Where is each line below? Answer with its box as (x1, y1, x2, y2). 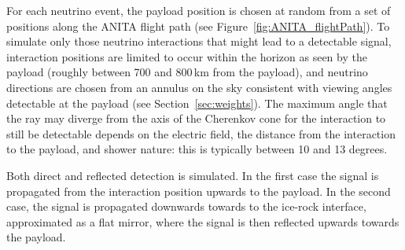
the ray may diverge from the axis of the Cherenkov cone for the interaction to (6, 110, 386, 127)
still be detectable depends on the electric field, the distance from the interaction (6, 125, 396, 142)
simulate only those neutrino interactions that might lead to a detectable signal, (6, 33, 392, 50)
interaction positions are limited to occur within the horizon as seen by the (6, 48, 367, 64)
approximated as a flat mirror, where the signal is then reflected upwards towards (6, 213, 399, 230)
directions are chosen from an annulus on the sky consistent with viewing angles (6, 79, 392, 95)
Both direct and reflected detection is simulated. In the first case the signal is (6, 167, 379, 183)
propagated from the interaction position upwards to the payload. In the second (6, 182, 391, 199)
